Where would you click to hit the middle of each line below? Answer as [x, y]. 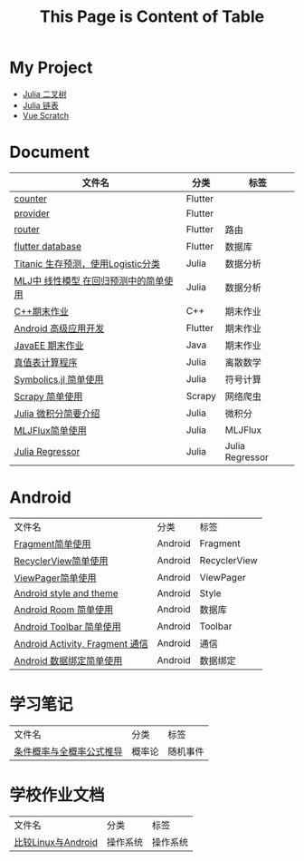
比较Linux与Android [56, 842]
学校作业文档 [57, 795]
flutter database [48, 246]
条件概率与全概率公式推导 [69, 751]
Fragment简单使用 [52, 543]
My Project [51, 68]
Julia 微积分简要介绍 [57, 413]
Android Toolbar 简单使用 [68, 626]
